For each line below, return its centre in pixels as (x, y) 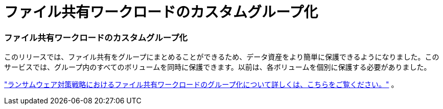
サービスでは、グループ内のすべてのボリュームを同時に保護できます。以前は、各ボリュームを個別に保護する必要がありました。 (218, 67)
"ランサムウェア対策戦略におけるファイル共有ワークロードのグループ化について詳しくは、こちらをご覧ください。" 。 (201, 85)
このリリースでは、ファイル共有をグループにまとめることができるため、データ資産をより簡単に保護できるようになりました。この (222, 57)
